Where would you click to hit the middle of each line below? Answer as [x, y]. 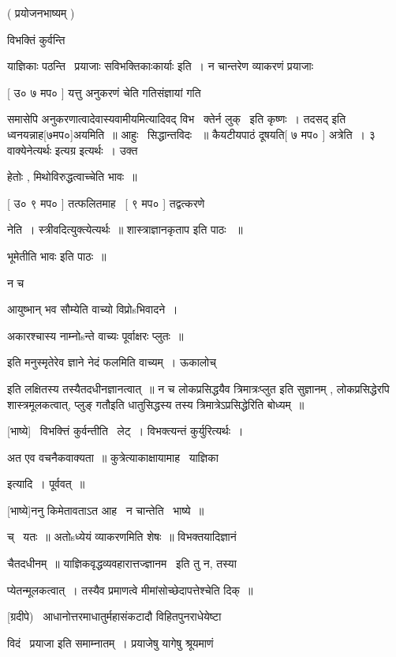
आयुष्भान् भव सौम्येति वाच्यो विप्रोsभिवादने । [93, 309]
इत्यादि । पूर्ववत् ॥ [46, 484]
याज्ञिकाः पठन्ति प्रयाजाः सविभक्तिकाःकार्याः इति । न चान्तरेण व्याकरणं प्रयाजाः [161, 66]
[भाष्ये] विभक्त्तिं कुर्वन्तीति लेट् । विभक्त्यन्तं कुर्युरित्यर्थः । [125, 431]
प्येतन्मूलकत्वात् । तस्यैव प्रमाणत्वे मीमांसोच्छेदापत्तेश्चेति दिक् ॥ [130, 589]
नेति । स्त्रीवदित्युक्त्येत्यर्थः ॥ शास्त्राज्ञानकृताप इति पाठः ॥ [125, 229]
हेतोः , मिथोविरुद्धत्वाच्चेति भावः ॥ [72, 176]
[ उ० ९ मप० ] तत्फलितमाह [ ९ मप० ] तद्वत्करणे [106, 203]
